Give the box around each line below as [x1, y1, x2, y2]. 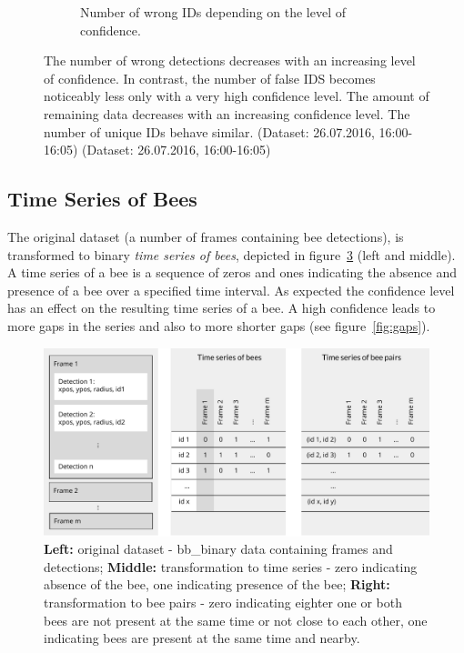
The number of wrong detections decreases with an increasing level [44, 51, 416, 70]
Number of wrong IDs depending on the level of [80, 3, 347, 21]
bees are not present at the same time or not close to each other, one [44, 610, 428, 629]
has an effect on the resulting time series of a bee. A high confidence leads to [7, 298, 436, 317]
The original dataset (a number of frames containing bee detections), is [7, 226, 404, 246]
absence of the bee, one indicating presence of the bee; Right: [44, 575, 390, 594]
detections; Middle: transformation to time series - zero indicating [44, 557, 418, 576]
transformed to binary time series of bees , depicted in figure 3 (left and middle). [7, 245, 456, 264]
